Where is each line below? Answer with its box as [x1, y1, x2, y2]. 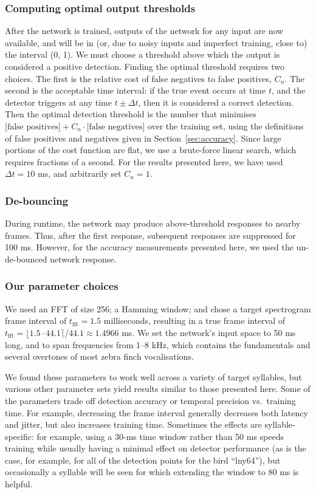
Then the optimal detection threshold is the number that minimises [5, 108, 256, 120]
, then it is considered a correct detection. [138, 95, 294, 108]
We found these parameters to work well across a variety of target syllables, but [5, 370, 302, 383]
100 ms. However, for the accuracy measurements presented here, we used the [5, 241, 294, 253]
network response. [50, 252, 117, 265]
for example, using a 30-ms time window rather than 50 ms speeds [36, 430, 284, 442]
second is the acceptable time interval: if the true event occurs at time [5, 84, 266, 97]
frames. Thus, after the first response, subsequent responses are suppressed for [5, 228, 296, 241]
